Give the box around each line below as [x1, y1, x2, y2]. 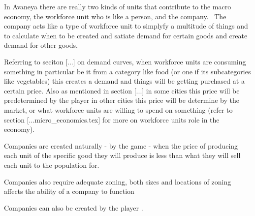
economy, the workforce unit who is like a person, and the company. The [4, 11, 226, 21]
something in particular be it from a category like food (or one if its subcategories [4, 66, 251, 76]
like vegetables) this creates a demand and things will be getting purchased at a [4, 76, 245, 86]
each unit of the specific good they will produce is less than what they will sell [4, 150, 241, 160]
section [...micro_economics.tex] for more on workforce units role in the [4, 114, 220, 124]
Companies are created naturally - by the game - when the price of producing [4, 140, 238, 151]
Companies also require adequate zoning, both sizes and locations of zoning [4, 176, 231, 186]
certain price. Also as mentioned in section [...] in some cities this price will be [4, 85, 240, 95]
